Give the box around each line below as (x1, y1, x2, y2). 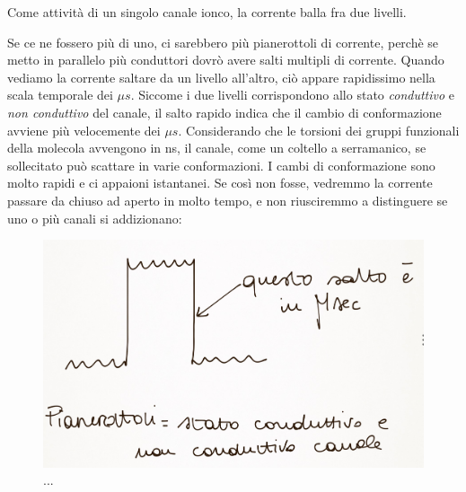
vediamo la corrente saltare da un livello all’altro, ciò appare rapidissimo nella (7, 67, 435, 86)
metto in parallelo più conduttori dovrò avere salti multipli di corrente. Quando (7, 50, 444, 69)
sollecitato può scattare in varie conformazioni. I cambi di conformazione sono (7, 155, 435, 174)
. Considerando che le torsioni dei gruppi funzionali (178, 120, 460, 139)
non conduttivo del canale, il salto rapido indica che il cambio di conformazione (7, 102, 442, 121)
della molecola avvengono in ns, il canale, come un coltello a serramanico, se (7, 138, 426, 157)
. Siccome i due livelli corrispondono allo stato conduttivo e (130, 85, 454, 104)
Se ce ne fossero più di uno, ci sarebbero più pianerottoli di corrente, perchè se (7, 32, 439, 51)
